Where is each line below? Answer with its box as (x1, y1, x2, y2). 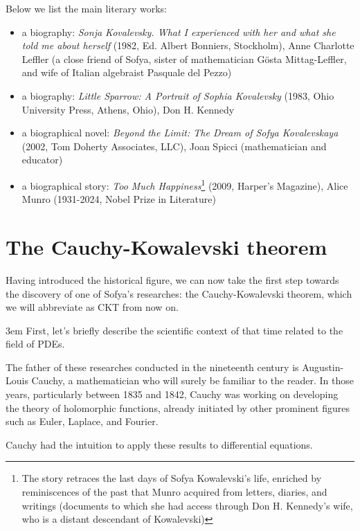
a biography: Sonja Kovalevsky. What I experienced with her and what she (21, 24, 336, 39)
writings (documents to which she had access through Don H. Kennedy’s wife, (21, 498, 353, 512)
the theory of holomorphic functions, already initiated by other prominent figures (6, 400, 350, 415)
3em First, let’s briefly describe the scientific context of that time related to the (6, 323, 343, 337)
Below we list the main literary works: (6, 1, 167, 15)
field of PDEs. (6, 336, 65, 351)
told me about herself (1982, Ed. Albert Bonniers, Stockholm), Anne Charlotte (21, 38, 354, 53)
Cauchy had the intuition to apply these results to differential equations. (6, 437, 313, 451)
